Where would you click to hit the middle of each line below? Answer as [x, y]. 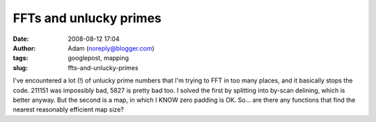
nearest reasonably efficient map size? [69, 110]
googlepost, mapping [98, 58]
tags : [21, 58]
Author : [24, 48]
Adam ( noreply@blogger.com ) [111, 48]
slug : [20, 68]
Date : [21, 39]
